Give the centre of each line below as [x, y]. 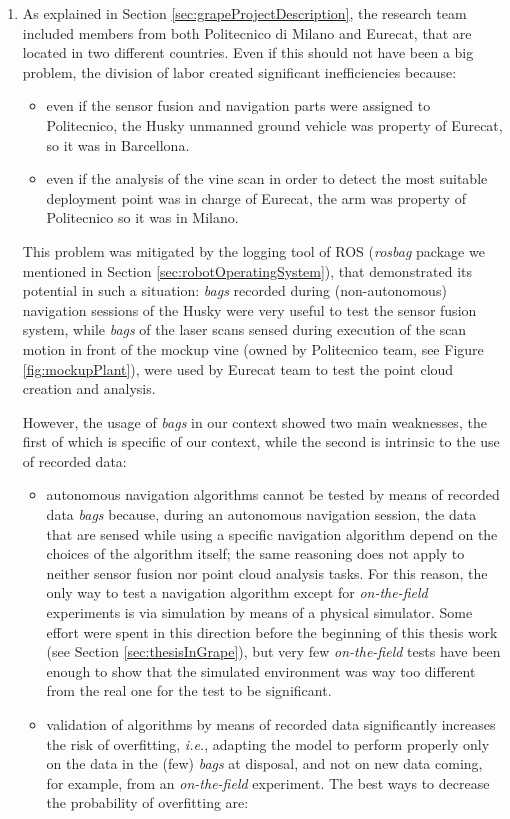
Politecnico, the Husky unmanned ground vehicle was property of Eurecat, [274, 124]
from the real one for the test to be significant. [189, 690]
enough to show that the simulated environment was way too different [261, 670]
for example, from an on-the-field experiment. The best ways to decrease [268, 782]
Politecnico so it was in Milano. [142, 217]
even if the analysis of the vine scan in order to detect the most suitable [267, 178]
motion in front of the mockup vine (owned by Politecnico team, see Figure [253, 348]
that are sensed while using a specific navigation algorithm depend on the [272, 533]
